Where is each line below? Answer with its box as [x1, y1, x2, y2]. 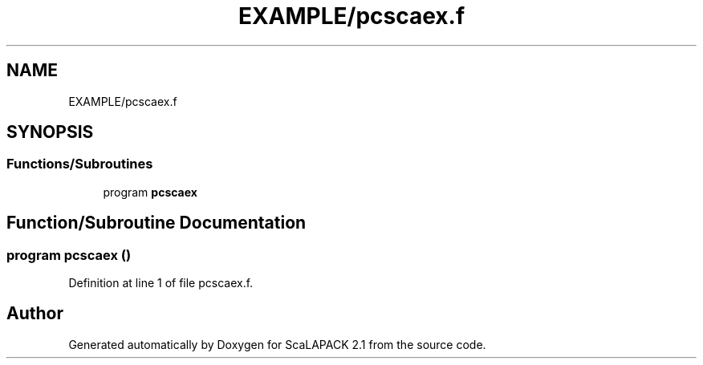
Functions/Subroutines [6, 156, 153, 172]
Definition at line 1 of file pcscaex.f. [68, 276, 254, 290]
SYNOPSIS [6, 122, 94, 143]
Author [6, 303, 63, 324]
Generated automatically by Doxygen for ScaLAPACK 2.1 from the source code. [68, 337, 486, 351]
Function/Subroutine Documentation [6, 213, 307, 233]
